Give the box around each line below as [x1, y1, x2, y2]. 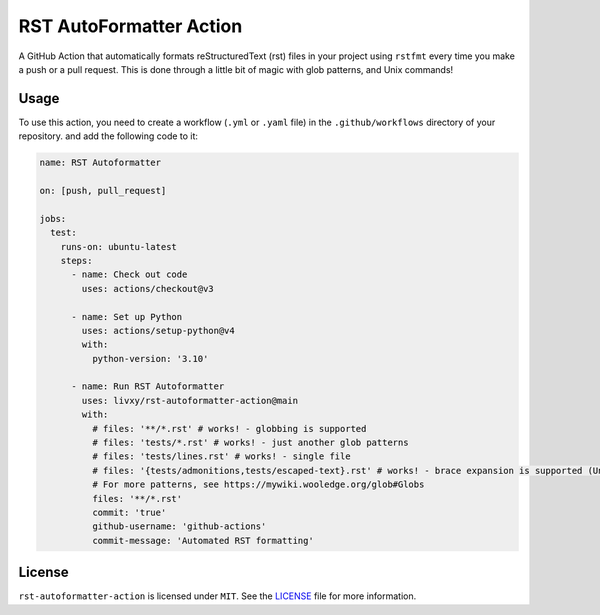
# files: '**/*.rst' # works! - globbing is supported [91, 423, 367, 434]
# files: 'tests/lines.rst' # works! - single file [91, 451, 351, 462]
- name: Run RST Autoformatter [71, 381, 225, 392]
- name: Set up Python [71, 311, 183, 322]
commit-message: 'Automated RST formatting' [91, 535, 314, 546]
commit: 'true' [91, 506, 167, 518]
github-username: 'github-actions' [91, 521, 267, 532]
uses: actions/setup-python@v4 [81, 325, 235, 336]
